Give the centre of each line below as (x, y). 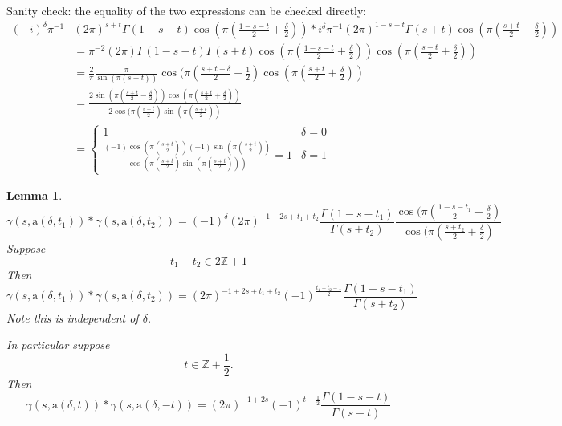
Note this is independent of (73, 317)
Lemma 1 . (35, 195)
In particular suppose (58, 345)
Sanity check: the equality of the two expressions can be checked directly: (187, 10)
